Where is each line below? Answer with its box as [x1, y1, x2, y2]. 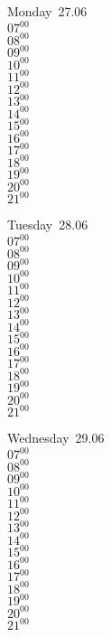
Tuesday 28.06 [7, 215, 88, 234]
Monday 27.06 [7, 2, 88, 20]
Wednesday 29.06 [7, 428, 105, 447]
